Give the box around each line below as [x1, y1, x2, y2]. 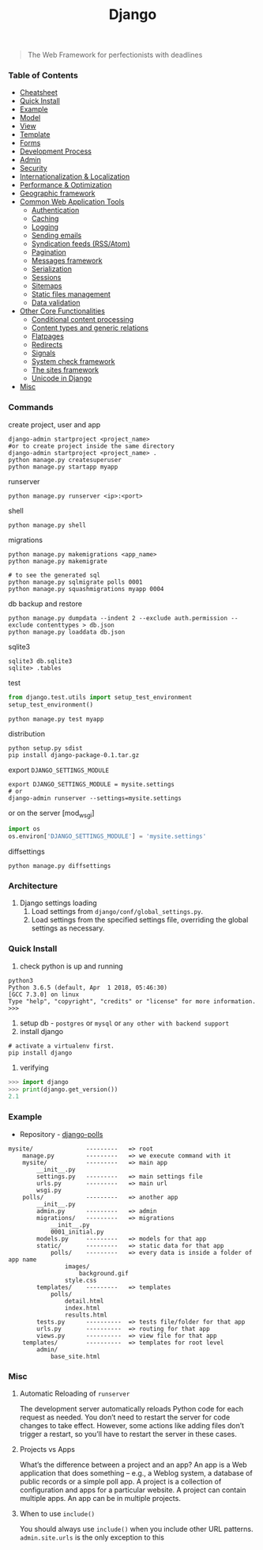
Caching [31, 214, 59, 223]
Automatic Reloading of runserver [19, 1389, 130, 1398]
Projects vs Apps [19, 1444, 75, 1453]
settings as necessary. [31, 923, 105, 933]
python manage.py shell [8, 521, 87, 529]
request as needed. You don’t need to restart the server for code [19, 1412, 231, 1422]
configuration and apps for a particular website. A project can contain [19, 1485, 246, 1495]
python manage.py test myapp [8, 714, 104, 723]
